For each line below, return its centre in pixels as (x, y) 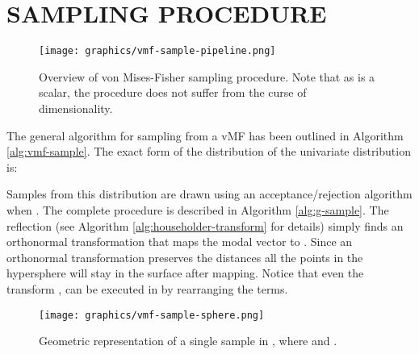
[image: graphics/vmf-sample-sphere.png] (152, 315)
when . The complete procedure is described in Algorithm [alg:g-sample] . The (198, 209)
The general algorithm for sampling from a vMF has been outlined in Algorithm (205, 135)
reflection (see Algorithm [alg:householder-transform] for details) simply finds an (205, 225)
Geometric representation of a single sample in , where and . (188, 341)
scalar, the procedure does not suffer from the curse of (173, 92)
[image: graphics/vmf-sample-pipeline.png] (157, 51)
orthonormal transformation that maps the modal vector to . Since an (180, 242)
